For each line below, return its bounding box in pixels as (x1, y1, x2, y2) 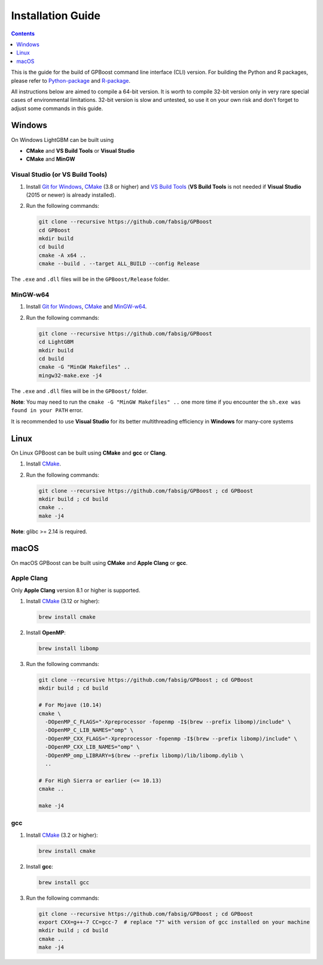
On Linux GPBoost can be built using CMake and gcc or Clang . (11, 449, 167, 456)
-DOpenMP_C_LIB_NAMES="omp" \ (45, 727, 134, 734)
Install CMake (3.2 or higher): (26, 831, 98, 839)
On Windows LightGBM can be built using (11, 136, 114, 143)
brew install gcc (38, 879, 90, 886)
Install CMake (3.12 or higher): (26, 598, 100, 605)
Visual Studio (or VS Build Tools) (11, 171, 108, 179)
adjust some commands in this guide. (11, 105, 103, 112)
